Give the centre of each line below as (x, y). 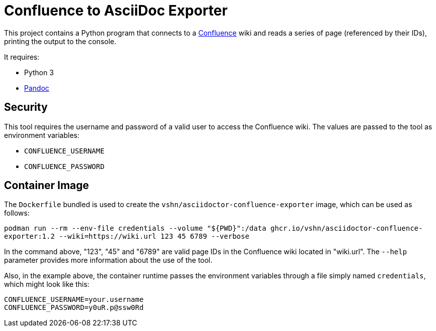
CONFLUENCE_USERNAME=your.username (74, 300)
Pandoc (37, 88)
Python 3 (39, 72)
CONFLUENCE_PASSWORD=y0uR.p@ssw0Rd (74, 308)
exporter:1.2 (30, 236)
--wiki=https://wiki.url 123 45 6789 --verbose (154, 236)
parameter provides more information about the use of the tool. (108, 260)
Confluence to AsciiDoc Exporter (116, 11)
